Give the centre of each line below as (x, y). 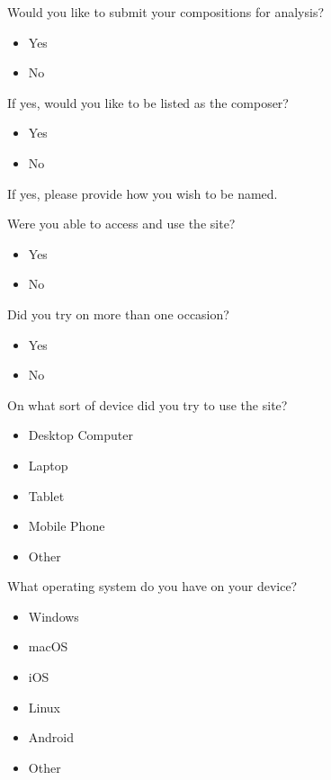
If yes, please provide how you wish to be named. (143, 193)
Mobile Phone (67, 526)
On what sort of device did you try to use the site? (148, 404)
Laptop (48, 465)
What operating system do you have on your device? (152, 586)
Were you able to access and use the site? (121, 224)
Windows (54, 616)
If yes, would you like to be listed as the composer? (148, 102)
